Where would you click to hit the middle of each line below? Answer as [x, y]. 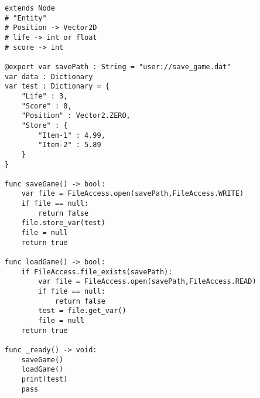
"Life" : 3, [45, 96]
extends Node [30, 8]
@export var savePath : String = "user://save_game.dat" [118, 67]
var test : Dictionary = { [57, 86]
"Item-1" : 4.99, [72, 135]
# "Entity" [26, 18]
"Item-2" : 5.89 [70, 145]
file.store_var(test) [63, 223]
